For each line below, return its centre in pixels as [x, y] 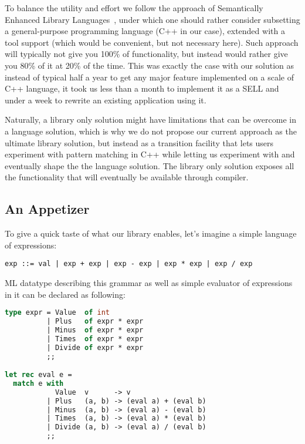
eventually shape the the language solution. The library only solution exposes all [150, 165]
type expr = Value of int [57, 313]
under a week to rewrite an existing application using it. [106, 100]
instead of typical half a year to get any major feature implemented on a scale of [149, 77]
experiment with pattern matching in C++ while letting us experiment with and [150, 154]
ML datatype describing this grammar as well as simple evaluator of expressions [149, 282]
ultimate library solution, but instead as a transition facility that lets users [139, 142]
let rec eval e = [38, 375]
